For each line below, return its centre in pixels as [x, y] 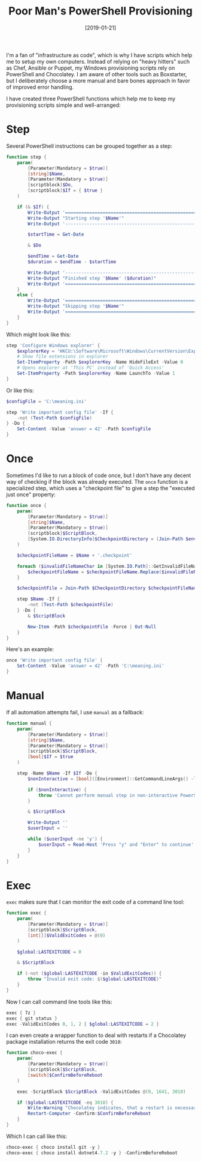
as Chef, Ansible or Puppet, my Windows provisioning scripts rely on [91, 68]
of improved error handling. [40, 87]
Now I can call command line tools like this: [59, 1002]
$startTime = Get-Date [56, 235]
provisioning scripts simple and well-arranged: [63, 105]
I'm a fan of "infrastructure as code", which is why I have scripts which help [99, 55]
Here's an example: [30, 649]
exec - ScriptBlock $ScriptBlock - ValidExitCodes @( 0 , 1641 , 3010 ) [101, 1092]
